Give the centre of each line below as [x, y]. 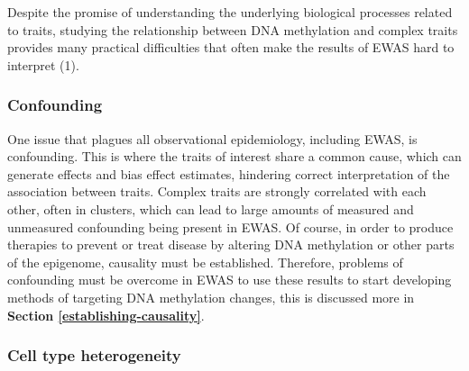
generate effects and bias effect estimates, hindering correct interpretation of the [229, 173]
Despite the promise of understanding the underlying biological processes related [230, 12]
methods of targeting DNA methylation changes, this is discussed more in [211, 297]
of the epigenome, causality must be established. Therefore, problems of [205, 262]
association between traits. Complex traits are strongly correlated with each [217, 191]
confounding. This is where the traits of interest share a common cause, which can [234, 156]
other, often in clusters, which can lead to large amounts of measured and [211, 208]
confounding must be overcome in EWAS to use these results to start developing [230, 280]
